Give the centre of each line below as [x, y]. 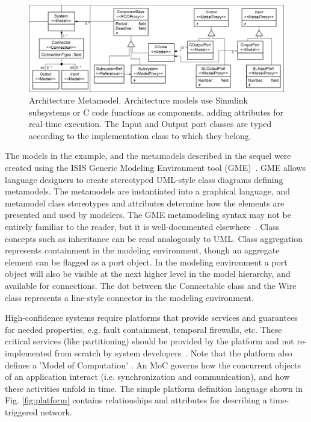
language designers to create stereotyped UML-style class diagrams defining [144, 179]
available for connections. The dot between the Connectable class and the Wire [151, 285]
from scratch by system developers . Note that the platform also [173, 352]
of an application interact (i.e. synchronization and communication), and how [147, 377]
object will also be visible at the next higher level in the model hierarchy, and [148, 274]
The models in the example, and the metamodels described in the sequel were [148, 156]
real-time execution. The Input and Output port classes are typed [150, 124]
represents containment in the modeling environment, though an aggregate [142, 250]
